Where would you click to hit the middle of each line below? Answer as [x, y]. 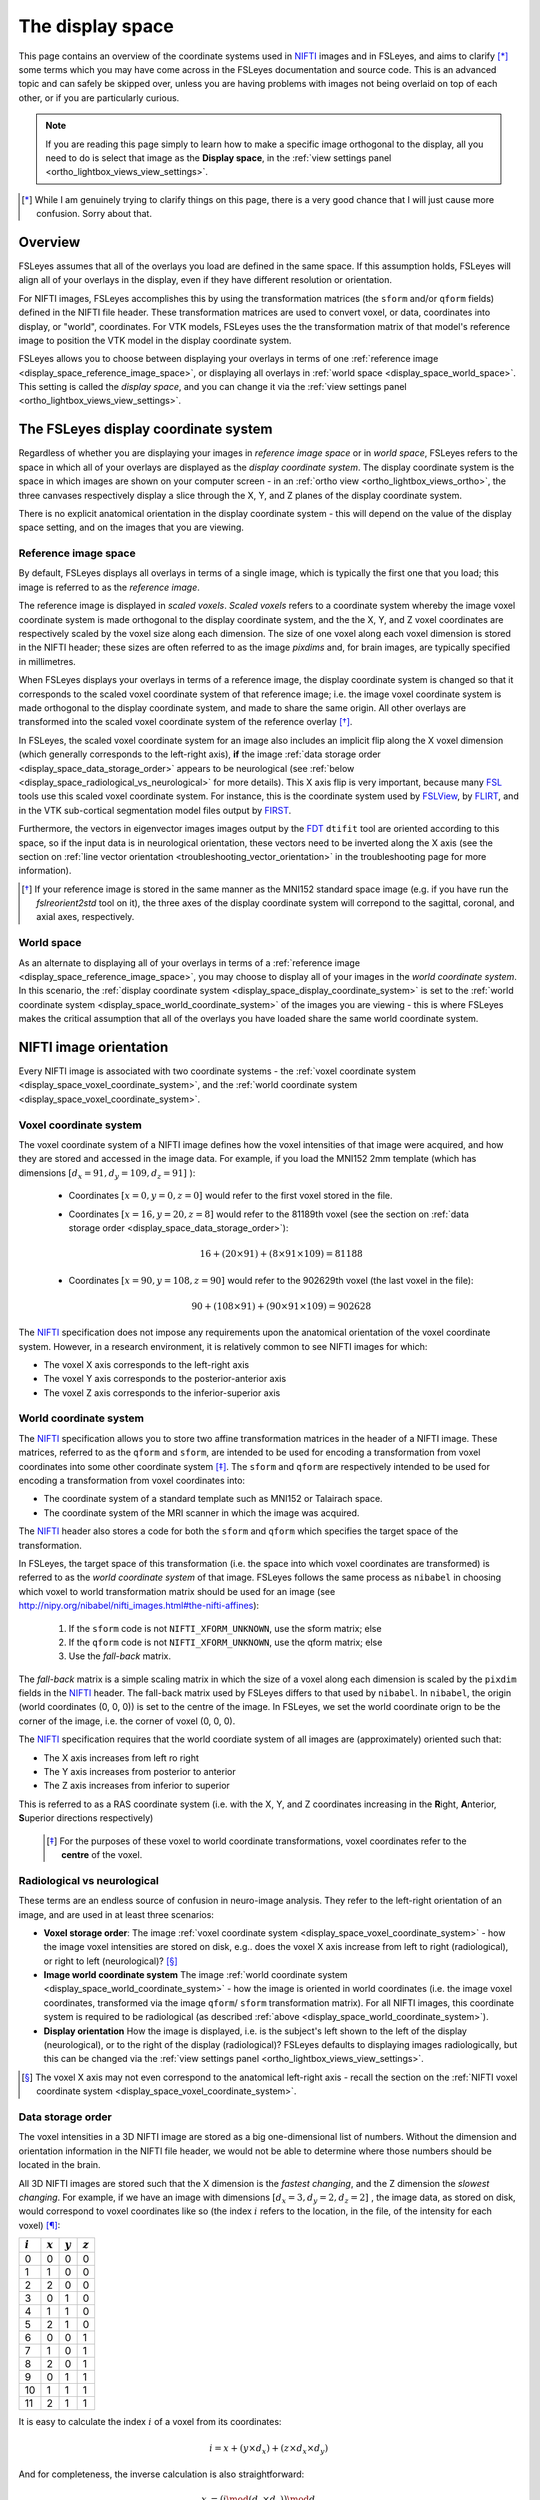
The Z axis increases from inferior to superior [136, 1786]
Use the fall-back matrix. [120, 1656]
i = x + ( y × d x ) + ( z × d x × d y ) [269, 2449]
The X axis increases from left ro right [121, 1757]
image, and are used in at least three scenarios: [116, 1914]
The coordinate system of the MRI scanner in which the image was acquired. [201, 1512]
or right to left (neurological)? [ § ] [111, 1961]
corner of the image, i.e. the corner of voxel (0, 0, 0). [127, 1721]
